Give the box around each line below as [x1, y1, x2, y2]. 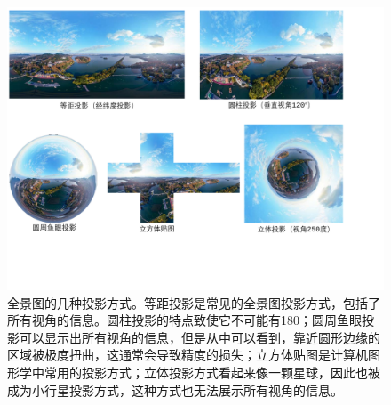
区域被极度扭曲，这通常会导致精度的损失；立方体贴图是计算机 [7, 345, 368, 364]
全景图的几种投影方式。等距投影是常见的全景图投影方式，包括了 [7, 293, 380, 312]
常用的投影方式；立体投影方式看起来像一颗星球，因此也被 [44, 362, 380, 381]
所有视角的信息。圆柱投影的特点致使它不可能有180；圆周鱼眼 [7, 311, 362, 329]
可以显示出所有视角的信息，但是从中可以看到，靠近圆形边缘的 [19, 328, 380, 346]
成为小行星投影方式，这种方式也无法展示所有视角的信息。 [7, 380, 343, 399]
